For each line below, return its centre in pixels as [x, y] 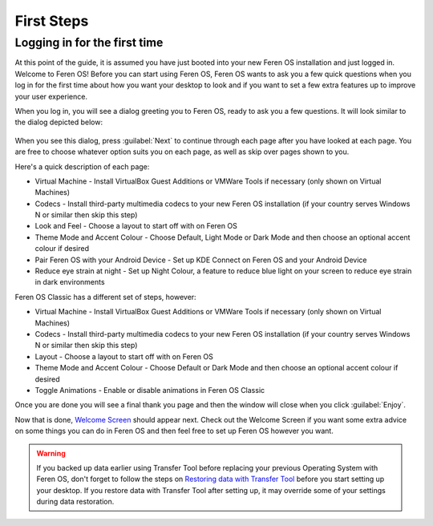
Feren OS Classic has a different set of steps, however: [105, 297]
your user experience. [51, 96]
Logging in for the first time [89, 42]
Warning [51, 453]
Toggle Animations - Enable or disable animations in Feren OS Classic [150, 390]
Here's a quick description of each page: [82, 166]
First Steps [52, 21]
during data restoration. [75, 502]
